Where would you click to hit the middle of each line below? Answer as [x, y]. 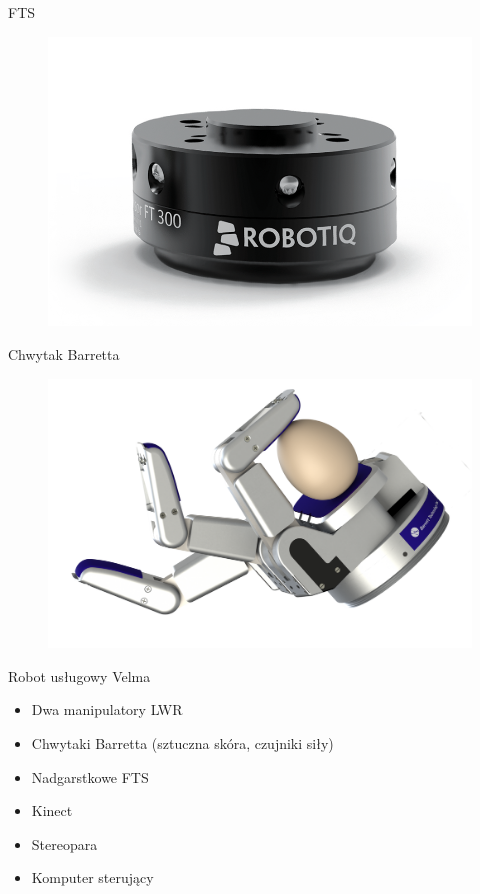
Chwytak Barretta [64, 354]
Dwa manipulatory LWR [107, 709]
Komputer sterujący [92, 877]
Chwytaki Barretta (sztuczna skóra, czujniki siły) [182, 742]
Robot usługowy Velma [79, 675]
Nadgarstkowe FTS [90, 776]
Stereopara [64, 843]
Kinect [52, 810]
